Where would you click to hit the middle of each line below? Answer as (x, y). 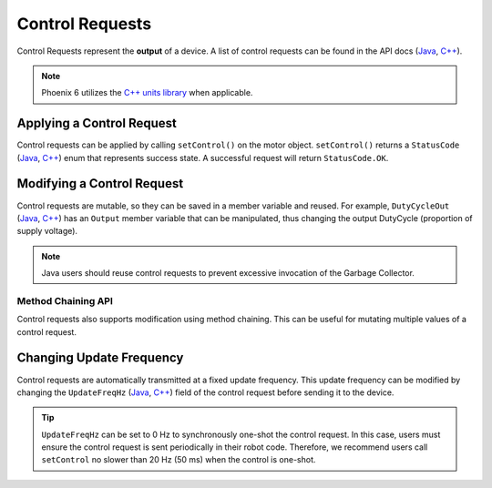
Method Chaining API (65, 300)
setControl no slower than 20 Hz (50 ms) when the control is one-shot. (179, 460)
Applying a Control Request (97, 123)
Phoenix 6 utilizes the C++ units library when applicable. (147, 93)
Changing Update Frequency (100, 358)
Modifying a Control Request (100, 183)
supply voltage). (47, 231)
